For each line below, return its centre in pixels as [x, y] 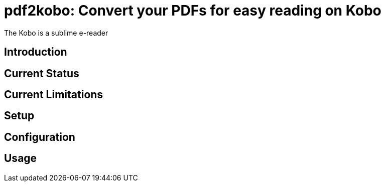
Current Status [42, 73]
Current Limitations [54, 95]
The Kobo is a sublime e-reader [56, 33]
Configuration [40, 137]
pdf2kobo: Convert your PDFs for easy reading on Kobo [193, 11]
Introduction [36, 52]
